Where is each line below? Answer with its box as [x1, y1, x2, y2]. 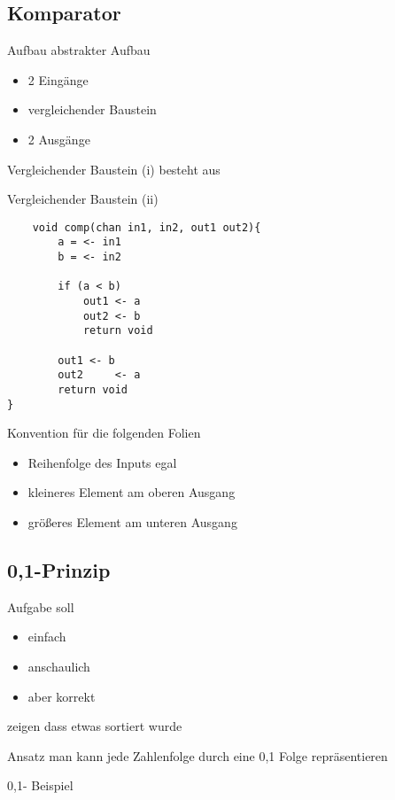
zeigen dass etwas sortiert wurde [7, 717, 182, 735]
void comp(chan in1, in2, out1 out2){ [32, 221, 261, 234]
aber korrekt [27, 687, 96, 705]
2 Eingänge [27, 70, 89, 89]
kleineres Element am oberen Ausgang [27, 483, 236, 501]
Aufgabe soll [7, 597, 74, 616]
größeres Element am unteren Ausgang [27, 513, 237, 532]
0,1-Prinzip [7, 556, 111, 584]
